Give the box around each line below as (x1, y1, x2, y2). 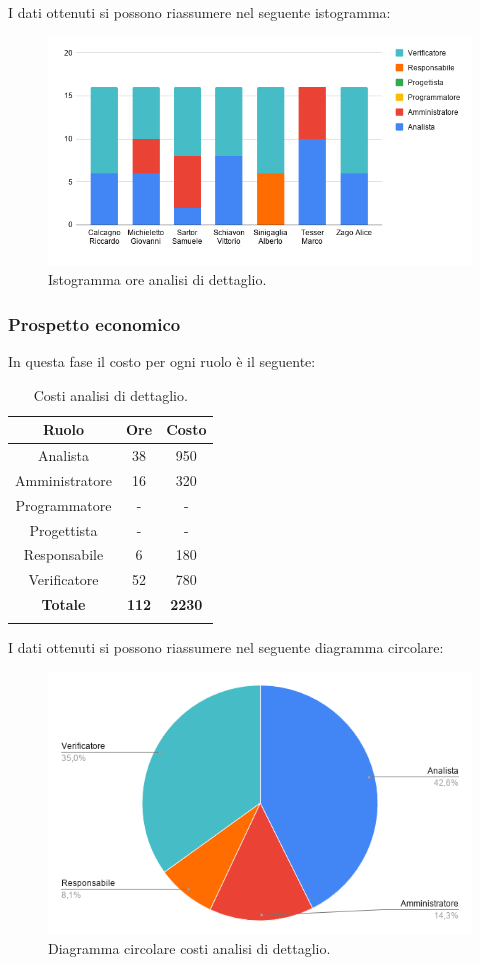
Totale (41, 594, 86, 615)
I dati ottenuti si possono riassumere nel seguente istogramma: (8, 2, 391, 22)
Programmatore (15, 494, 112, 515)
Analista (37, 445, 90, 465)
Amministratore (15, 469, 112, 490)
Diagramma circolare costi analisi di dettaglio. (48, 937, 331, 958)
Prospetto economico (8, 311, 181, 336)
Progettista (29, 519, 98, 540)
